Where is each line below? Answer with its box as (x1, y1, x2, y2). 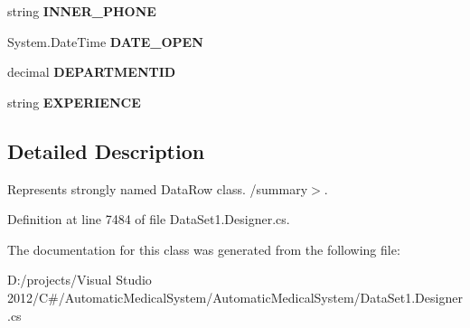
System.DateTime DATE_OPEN (7, 32, 203, 51)
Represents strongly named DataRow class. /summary (7, 179, 308, 198)
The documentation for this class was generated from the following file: (7, 239, 400, 258)
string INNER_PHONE (7, 2, 156, 20)
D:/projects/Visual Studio (7, 270, 152, 289)
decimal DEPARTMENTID (7, 62, 176, 81)
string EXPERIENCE (7, 92, 141, 111)
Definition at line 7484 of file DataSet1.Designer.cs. (7, 210, 290, 229)
